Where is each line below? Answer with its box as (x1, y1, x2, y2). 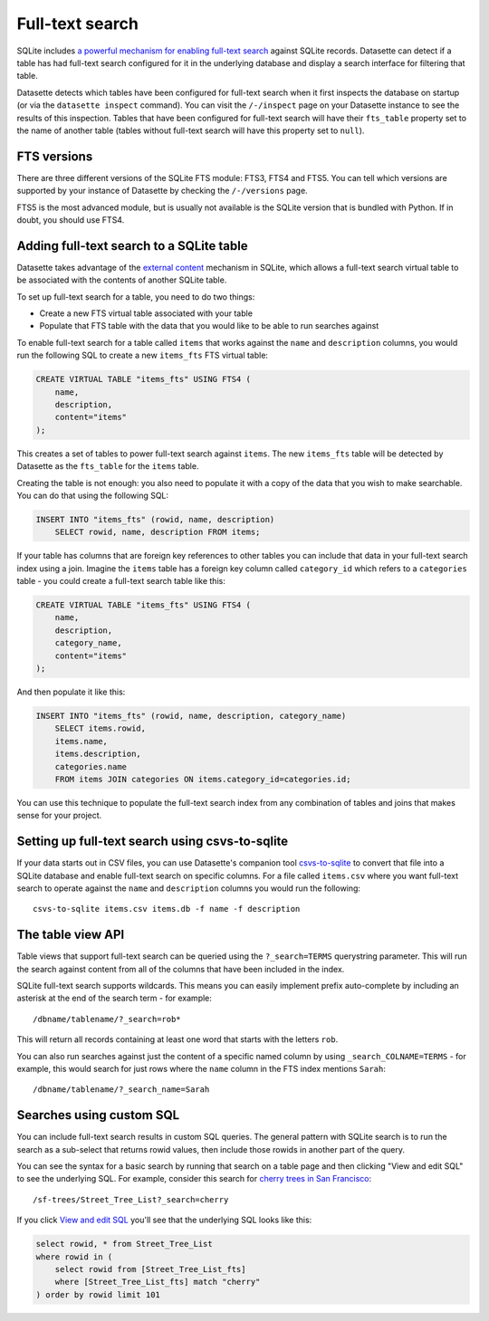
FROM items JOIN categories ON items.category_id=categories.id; (54, 774, 351, 784)
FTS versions (16, 148, 93, 164)
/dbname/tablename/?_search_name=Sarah (33, 1085, 210, 1095)
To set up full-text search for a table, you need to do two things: (16, 291, 255, 302)
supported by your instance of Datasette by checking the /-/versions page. (16, 186, 308, 196)
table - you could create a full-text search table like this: (16, 576, 225, 587)
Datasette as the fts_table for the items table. (16, 461, 199, 472)
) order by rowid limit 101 (35, 1289, 160, 1299)
